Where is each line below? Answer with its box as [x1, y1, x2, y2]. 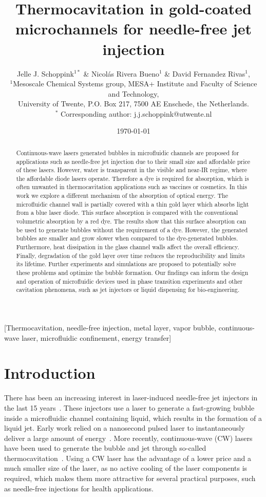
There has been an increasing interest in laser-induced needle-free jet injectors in [4, 392, 258, 403]
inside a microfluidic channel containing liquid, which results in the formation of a [4, 412, 262, 423]
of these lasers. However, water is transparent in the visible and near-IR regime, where [16, 165, 248, 174]
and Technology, [108, 88, 159, 99]
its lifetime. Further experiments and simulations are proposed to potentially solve [16, 260, 236, 268]
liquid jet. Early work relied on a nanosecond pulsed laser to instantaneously [4, 422, 245, 433]
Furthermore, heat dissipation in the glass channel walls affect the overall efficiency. [16, 243, 239, 251]
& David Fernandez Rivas [164, 68, 245, 79]
